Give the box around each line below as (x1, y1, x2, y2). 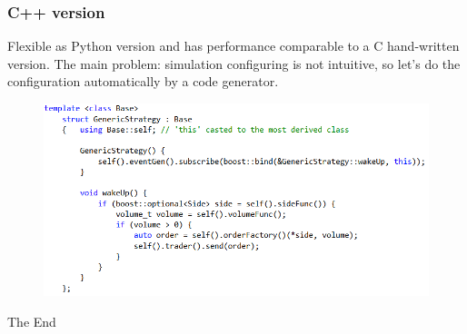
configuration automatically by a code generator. (7, 72, 279, 91)
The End (7, 311, 56, 330)
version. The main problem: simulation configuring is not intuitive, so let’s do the (7, 54, 461, 73)
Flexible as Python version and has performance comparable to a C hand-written (7, 36, 460, 55)
